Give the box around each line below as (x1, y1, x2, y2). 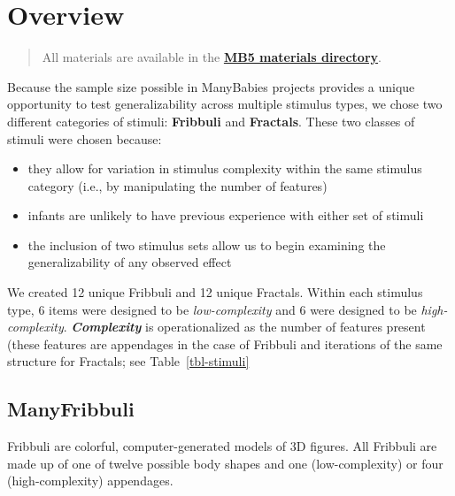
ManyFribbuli (7, 395, 135, 423)
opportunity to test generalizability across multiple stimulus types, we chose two (7, 95, 443, 113)
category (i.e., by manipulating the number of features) (27, 176, 328, 195)
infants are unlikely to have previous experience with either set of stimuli (27, 206, 424, 225)
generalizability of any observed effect (27, 253, 232, 271)
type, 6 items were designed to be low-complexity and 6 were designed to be (7, 300, 417, 318)
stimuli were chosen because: (7, 129, 162, 148)
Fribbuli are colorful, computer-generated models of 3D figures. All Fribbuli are (7, 437, 437, 455)
